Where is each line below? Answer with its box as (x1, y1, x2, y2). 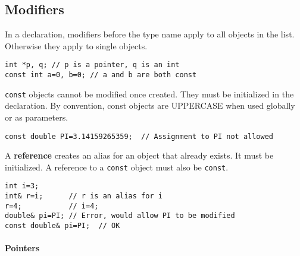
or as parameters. (5, 110, 68, 123)
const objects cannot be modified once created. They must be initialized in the (5, 87, 294, 100)
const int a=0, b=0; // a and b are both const (5, 71, 197, 80)
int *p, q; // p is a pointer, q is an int (5, 61, 180, 69)
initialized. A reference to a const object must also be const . (5, 160, 229, 173)
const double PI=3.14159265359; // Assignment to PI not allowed (5, 132, 274, 141)
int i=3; (5, 182, 39, 191)
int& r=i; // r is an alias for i (5, 192, 162, 201)
